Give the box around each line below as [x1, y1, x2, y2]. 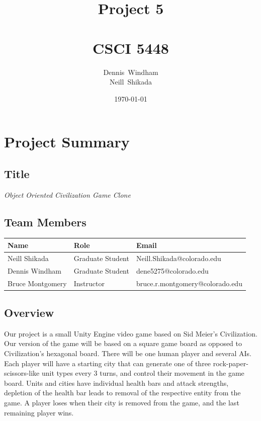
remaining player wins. [4, 407, 74, 417]
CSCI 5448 [93, 37, 169, 58]
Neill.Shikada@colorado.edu [136, 252, 221, 263]
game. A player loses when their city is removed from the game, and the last [4, 397, 239, 407]
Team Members [4, 214, 86, 229]
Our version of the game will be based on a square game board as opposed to [4, 338, 242, 349]
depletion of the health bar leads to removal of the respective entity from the [4, 387, 241, 398]
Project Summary [4, 131, 130, 152]
